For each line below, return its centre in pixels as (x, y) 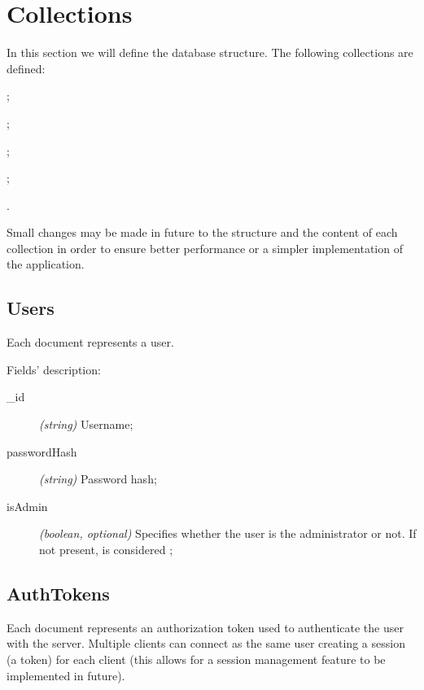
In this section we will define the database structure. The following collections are (210, 52)
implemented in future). (66, 675)
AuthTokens (58, 593)
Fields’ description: (54, 369)
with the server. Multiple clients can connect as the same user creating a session (206, 643)
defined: (26, 68)
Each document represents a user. (90, 342)
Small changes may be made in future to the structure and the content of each (202, 232)
